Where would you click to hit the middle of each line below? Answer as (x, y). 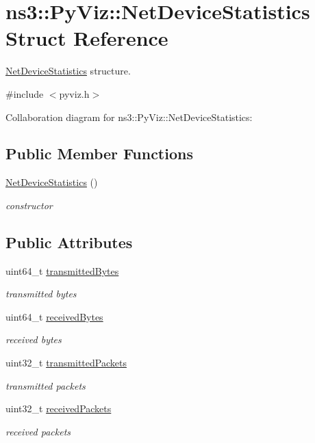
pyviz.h (74, 93)
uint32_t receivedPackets (59, 408)
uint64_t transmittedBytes (62, 270)
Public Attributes (69, 242)
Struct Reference (87, 38)
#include (25, 93)
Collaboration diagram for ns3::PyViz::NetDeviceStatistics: (129, 117)
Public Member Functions (99, 153)
